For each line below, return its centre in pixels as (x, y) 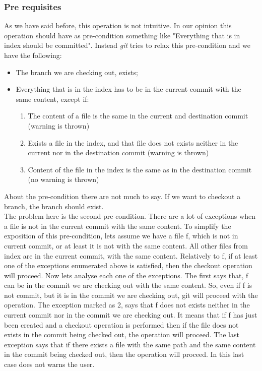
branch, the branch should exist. (54, 206)
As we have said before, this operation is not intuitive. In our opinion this (118, 25)
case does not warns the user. (49, 364)
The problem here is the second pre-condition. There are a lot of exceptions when (130, 216)
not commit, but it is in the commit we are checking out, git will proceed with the (131, 295)
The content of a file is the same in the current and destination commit (138, 116)
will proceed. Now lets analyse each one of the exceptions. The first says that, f (126, 275)
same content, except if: (52, 99)
